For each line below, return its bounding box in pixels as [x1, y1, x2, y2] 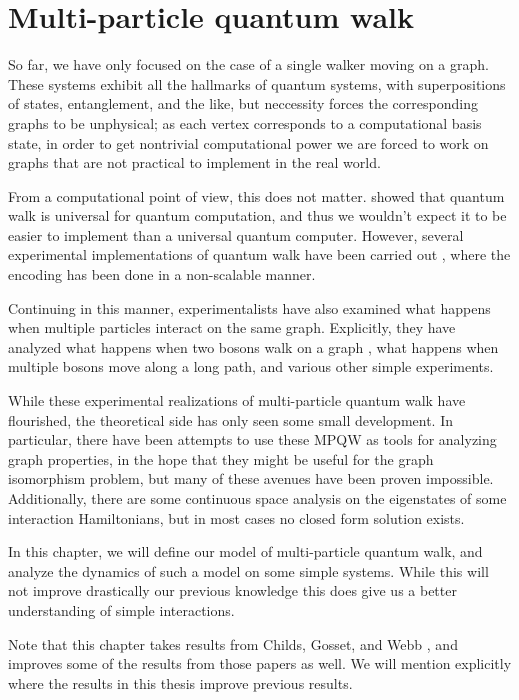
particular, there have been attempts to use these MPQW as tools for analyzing [8, 429, 497, 450]
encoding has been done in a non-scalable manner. [8, 264, 316, 285]
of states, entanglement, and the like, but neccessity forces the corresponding [8, 93, 478, 114]
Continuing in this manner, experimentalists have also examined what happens [8, 297, 491, 318]
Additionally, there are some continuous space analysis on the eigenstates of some [8, 488, 507, 508]
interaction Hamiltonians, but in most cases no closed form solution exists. [8, 507, 465, 528]
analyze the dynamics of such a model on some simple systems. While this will [8, 560, 489, 581]
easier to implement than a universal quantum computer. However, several [8, 224, 464, 245]
